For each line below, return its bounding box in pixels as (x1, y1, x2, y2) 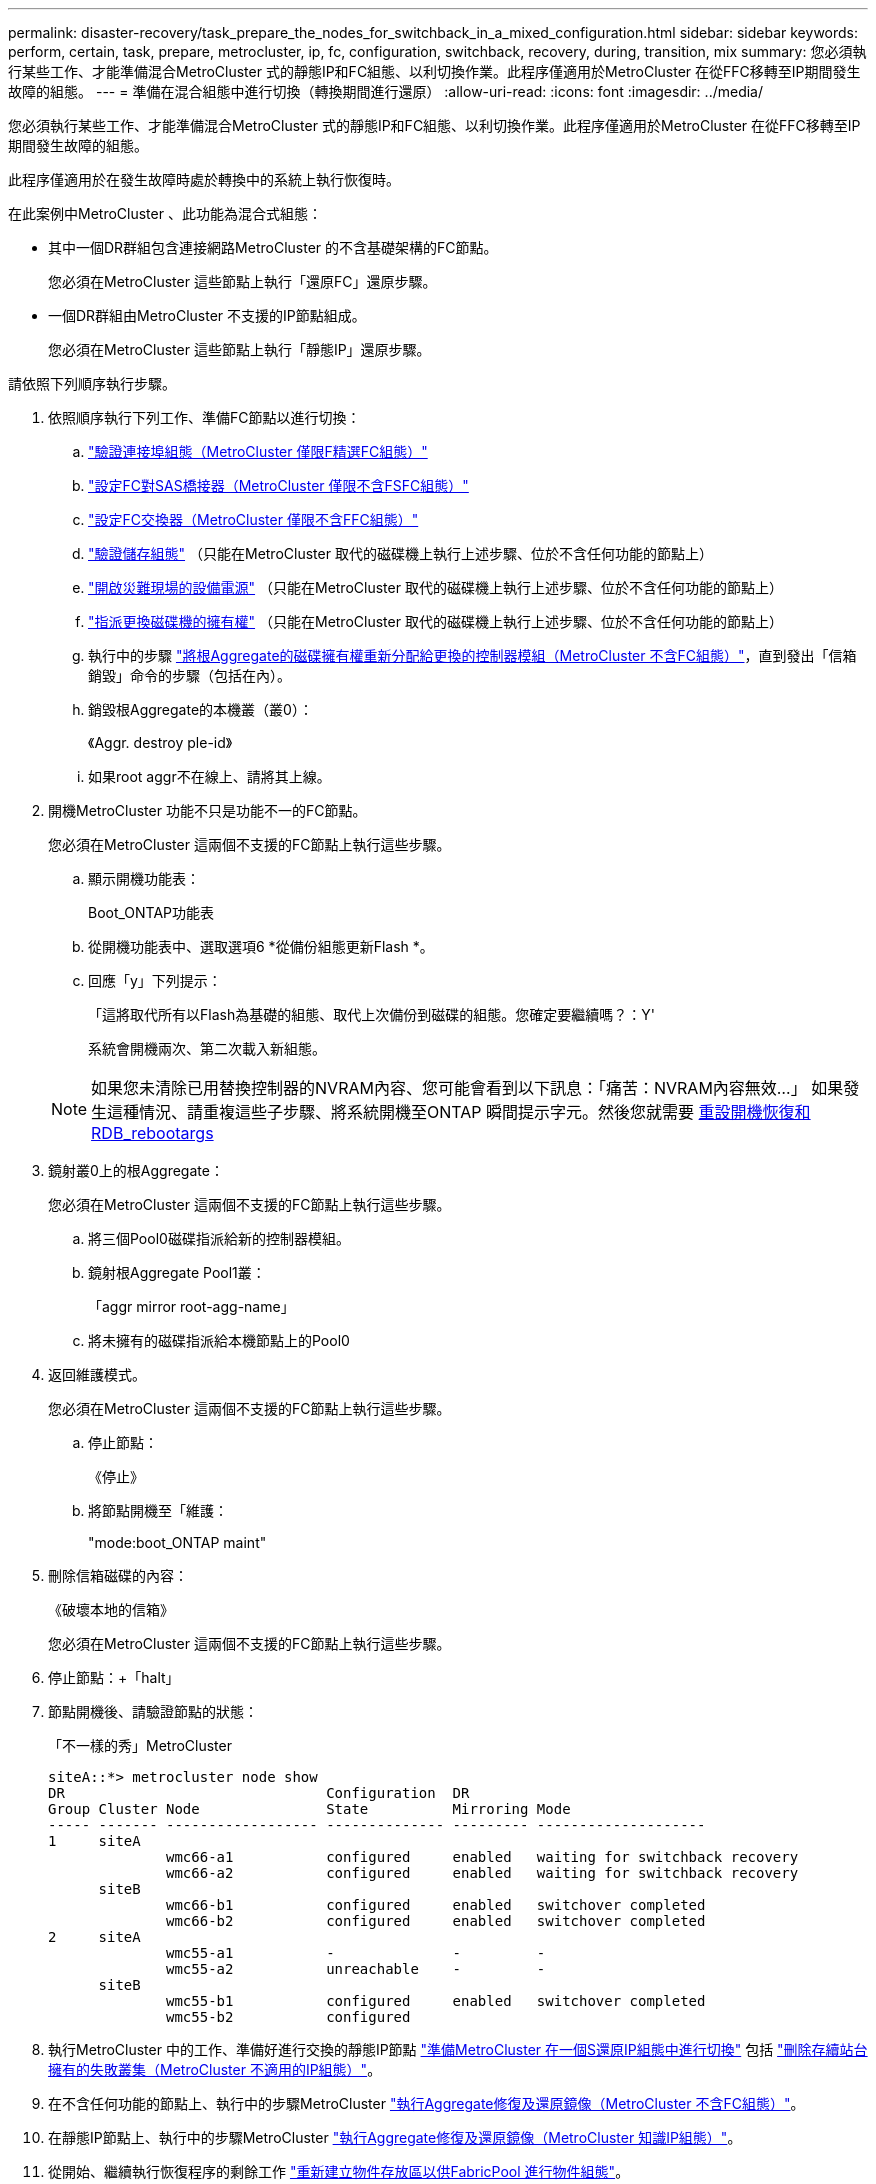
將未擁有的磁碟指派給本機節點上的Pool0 (88, 1332, 350, 1349)
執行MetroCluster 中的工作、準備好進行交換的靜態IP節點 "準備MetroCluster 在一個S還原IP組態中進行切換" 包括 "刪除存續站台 (48, 2041, 868, 2058)
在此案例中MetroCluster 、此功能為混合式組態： (8, 205, 322, 222)
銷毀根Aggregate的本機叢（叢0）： (88, 701, 313, 718)
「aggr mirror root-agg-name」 (88, 1298, 295, 1315)
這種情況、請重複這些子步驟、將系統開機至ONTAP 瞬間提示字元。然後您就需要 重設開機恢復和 (107, 1102, 811, 1122)
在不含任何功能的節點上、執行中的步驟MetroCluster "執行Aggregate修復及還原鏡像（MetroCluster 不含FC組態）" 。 (48, 2095, 805, 2112)
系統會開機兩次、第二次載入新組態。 (88, 1040, 326, 1057)
